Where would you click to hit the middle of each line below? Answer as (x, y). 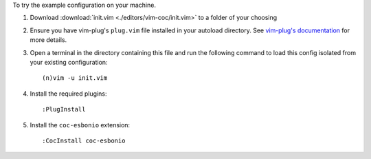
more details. (48, 40)
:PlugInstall (64, 109)
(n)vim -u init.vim (75, 78)
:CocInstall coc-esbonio (84, 140)
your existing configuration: (69, 62)
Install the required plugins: (68, 94)
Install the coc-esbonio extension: (80, 125)
